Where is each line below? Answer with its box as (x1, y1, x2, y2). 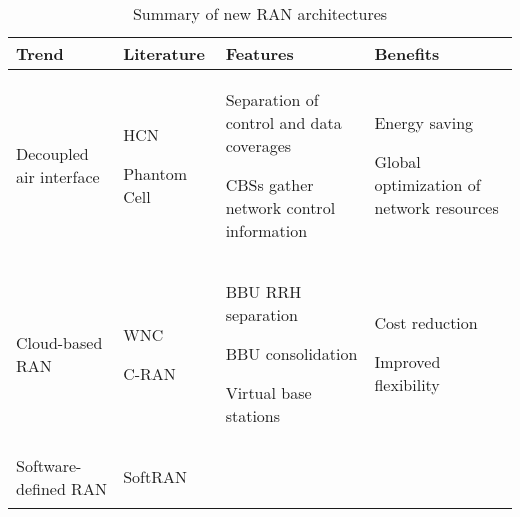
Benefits (374, 42, 440, 65)
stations (225, 404, 281, 427)
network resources (374, 196, 499, 219)
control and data (225, 111, 342, 134)
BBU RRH (225, 280, 302, 303)
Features (225, 42, 294, 65)
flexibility (374, 373, 440, 396)
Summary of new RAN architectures (132, 2, 388, 25)
